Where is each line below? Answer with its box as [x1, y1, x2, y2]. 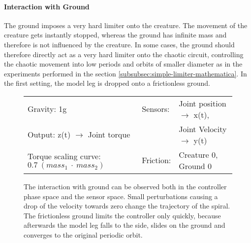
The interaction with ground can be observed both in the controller [24, 181, 227, 191]
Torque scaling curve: [28, 150, 101, 162]
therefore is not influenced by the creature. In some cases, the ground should [4, 39, 235, 49]
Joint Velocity [179, 123, 227, 135]
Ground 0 [179, 160, 212, 172]
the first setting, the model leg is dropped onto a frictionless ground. [4, 78, 211, 88]
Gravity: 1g [28, 103, 67, 115]
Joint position [179, 97, 226, 109]
